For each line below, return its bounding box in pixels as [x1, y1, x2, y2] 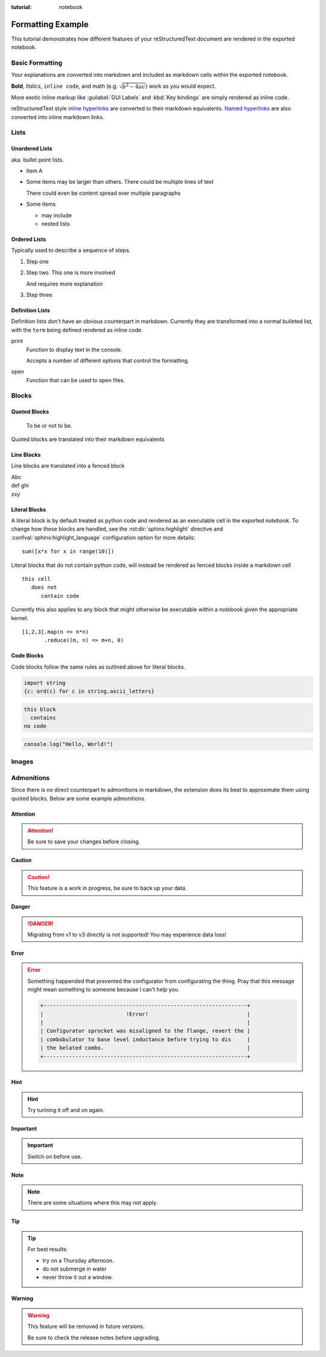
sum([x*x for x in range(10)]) [22, 548, 115, 555]
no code [24, 723, 46, 730]
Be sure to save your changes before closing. [27, 838, 141, 845]
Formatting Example [11, 19, 89, 30]
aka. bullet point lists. [11, 156, 64, 163]
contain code [40, 592, 80, 599]
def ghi [11, 482, 30, 489]
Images [11, 757, 34, 766]
